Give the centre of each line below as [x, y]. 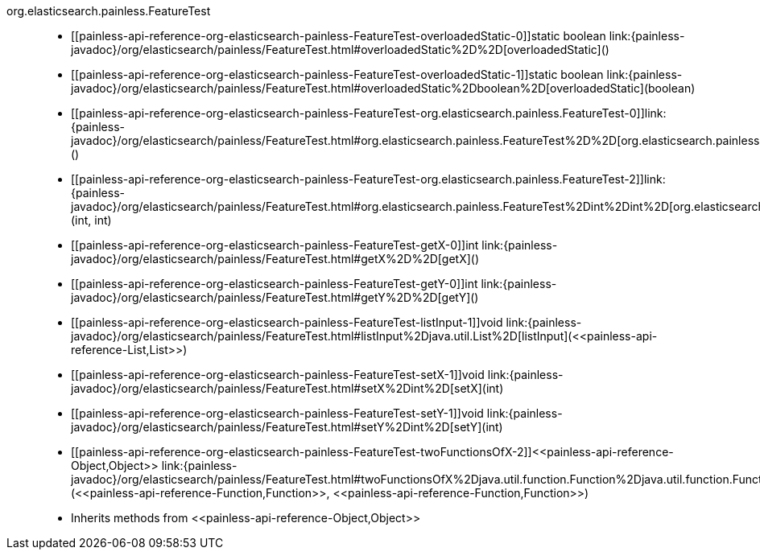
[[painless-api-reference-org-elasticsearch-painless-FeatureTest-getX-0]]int [275, 245]
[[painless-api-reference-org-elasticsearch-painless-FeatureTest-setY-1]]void [277, 413]
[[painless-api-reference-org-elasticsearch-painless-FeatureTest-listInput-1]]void [287, 322]
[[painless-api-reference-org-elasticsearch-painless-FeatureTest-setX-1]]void [278, 375]
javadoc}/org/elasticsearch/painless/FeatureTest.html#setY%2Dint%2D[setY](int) [287, 427]
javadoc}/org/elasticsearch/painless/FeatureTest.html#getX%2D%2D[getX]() [275, 259]
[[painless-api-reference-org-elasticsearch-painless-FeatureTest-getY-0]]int [275, 284]
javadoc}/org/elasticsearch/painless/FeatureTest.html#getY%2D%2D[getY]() [275, 297]
